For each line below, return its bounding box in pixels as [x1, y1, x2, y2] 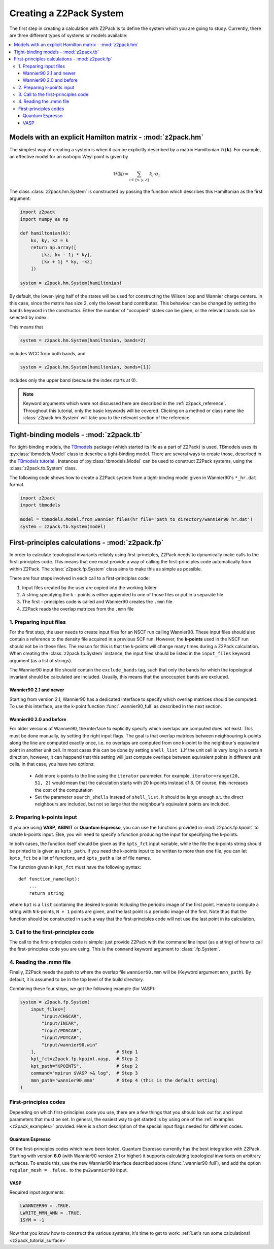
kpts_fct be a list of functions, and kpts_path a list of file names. [9, 855, 152, 861]
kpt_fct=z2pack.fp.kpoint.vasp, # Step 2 [30, 1056, 138, 1062]
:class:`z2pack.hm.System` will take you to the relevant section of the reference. [23, 415, 191, 421]
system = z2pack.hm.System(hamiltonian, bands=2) [20, 337, 146, 343]
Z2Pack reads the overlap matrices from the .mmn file [22, 605, 134, 612]
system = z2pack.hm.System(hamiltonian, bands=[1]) [20, 364, 152, 370]
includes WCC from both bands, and [9, 350, 86, 356]
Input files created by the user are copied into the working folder [22, 584, 157, 591]
